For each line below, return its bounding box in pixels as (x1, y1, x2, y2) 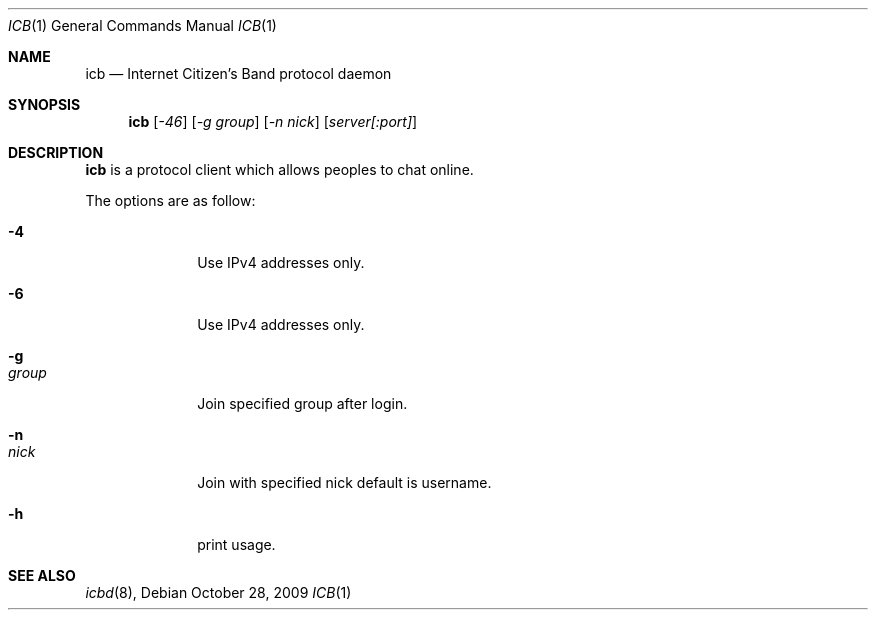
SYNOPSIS (8, 96, 81, 113)
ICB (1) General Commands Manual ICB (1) (8, 17, 277, 34)
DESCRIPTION (8, 144, 104, 161)
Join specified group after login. (197, 395, 408, 412)
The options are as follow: (85, 192, 256, 209)
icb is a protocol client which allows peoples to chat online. (85, 161, 474, 178)
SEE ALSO (8, 567, 76, 584)
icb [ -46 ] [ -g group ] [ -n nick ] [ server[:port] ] (128, 113, 418, 130)
